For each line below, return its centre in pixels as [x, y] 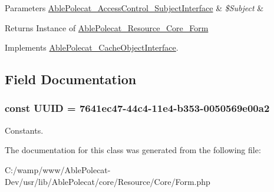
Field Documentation [71, 79]
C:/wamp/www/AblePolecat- [58, 169]
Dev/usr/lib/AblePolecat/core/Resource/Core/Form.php [108, 181]
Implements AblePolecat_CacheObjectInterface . [92, 47]
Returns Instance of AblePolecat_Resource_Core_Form [107, 27]
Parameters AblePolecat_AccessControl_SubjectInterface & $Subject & [134, 8]
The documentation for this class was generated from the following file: [133, 150]
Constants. [24, 130]
